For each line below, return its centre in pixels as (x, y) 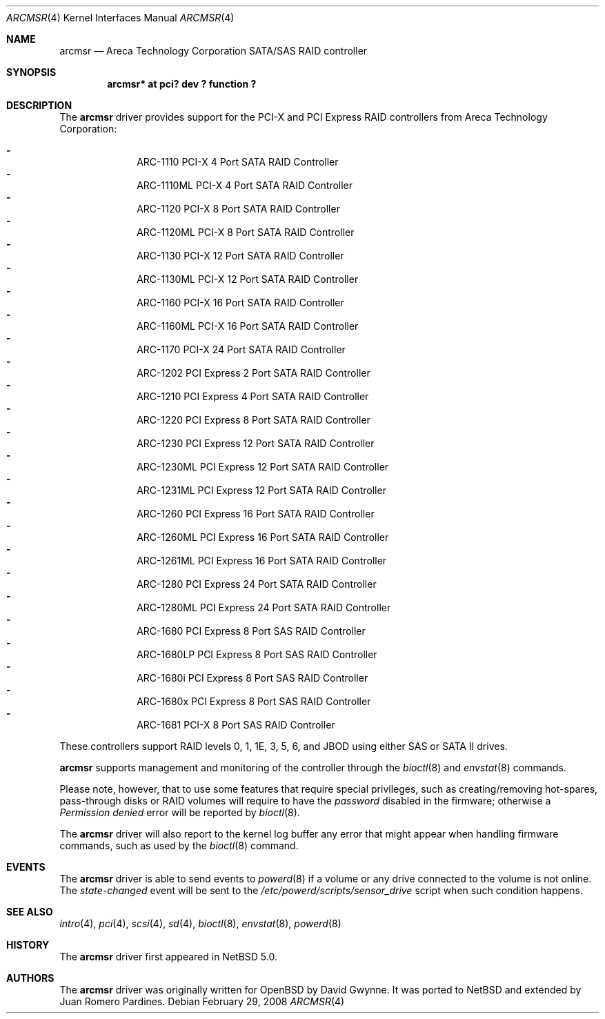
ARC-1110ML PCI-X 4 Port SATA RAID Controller (245, 185)
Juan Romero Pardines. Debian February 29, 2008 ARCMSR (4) (202, 1001)
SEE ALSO (30, 912)
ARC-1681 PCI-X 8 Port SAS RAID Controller (236, 725)
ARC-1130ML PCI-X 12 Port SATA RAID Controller (248, 279)
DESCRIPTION (39, 105)
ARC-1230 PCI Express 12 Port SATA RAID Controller (256, 443)
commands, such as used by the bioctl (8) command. (179, 845)
